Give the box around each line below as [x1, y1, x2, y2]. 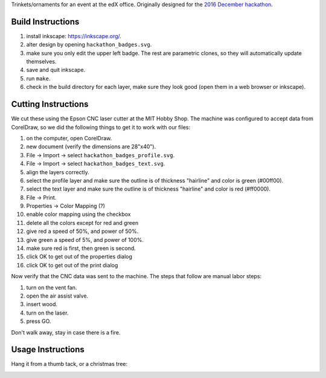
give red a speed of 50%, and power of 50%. [26, 227, 139, 235]
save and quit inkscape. [26, 67, 86, 74]
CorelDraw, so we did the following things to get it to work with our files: [11, 123, 190, 131]
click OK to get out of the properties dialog [26, 253, 133, 260]
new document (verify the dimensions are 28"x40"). [26, 143, 156, 151]
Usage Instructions [11, 345, 85, 355]
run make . [26, 74, 51, 82]
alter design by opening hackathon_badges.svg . [26, 41, 152, 48]
